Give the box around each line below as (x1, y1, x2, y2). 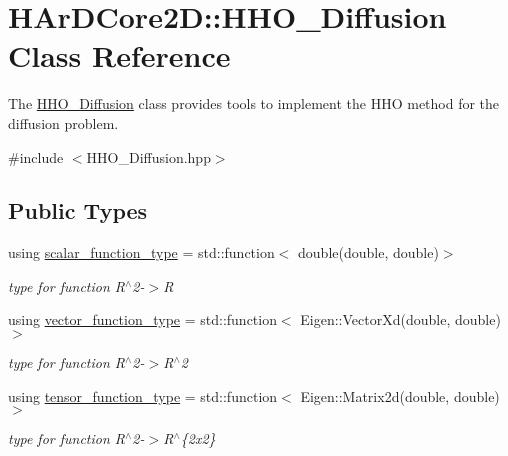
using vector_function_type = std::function (8, 309, 277, 330)
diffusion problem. (8, 112, 119, 133)
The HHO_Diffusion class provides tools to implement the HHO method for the (8, 93, 500, 114)
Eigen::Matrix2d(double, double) (300, 385, 500, 406)
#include (8, 146, 64, 167)
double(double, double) (298, 242, 439, 263)
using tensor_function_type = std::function (8, 385, 278, 406)
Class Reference (8, 35, 231, 76)
